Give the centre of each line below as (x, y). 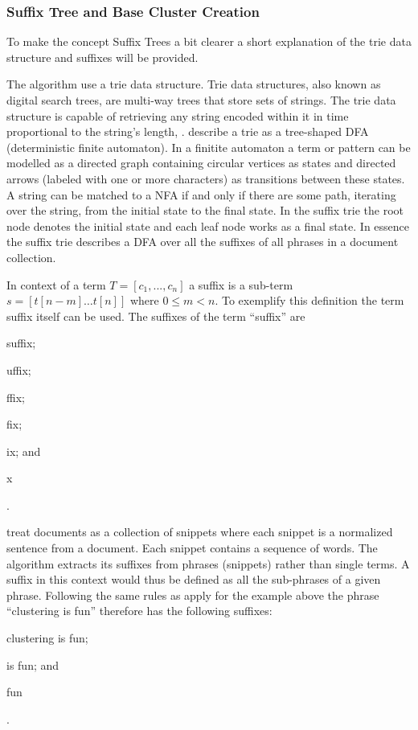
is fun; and (33, 664)
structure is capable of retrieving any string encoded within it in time (178, 115)
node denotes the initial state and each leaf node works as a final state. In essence (208, 226)
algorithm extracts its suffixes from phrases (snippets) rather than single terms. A (208, 563)
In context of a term (56, 284)
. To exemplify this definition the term (309, 300)
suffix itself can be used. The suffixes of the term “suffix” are (156, 316)
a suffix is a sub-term (241, 284)
